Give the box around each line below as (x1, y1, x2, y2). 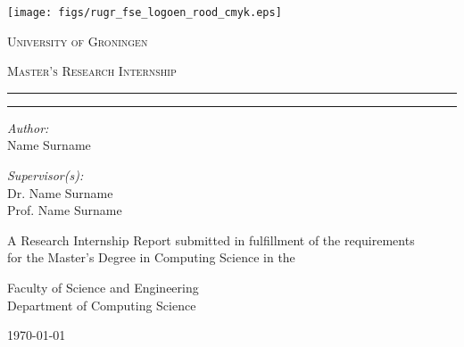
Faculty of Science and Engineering (7, 278, 199, 296)
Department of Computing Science (7, 295, 196, 314)
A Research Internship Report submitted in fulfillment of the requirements (7, 230, 415, 249)
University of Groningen (7, 31, 148, 50)
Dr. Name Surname (7, 183, 113, 202)
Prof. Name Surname (7, 201, 122, 219)
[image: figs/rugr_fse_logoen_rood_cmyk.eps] (7, 6, 282, 19)
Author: (7, 118, 49, 136)
